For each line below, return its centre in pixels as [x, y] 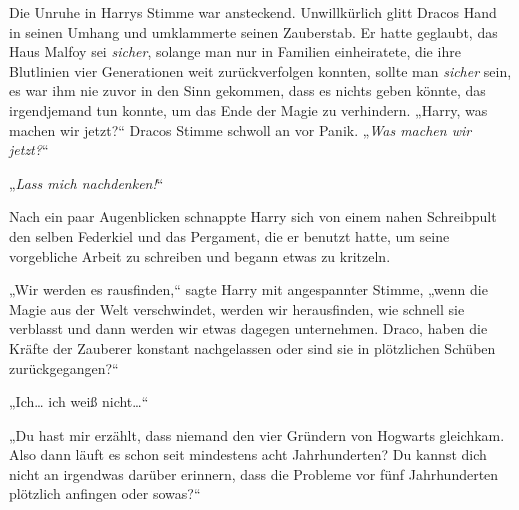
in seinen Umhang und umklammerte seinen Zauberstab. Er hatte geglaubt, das [253, 31]
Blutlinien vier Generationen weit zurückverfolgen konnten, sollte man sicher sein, [260, 70]
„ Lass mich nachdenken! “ [86, 182]
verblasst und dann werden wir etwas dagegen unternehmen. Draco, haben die [248, 328]
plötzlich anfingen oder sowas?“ [105, 493]
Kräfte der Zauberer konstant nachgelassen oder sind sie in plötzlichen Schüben [252, 347]
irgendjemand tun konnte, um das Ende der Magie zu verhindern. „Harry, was [248, 109]
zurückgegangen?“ [64, 367]
